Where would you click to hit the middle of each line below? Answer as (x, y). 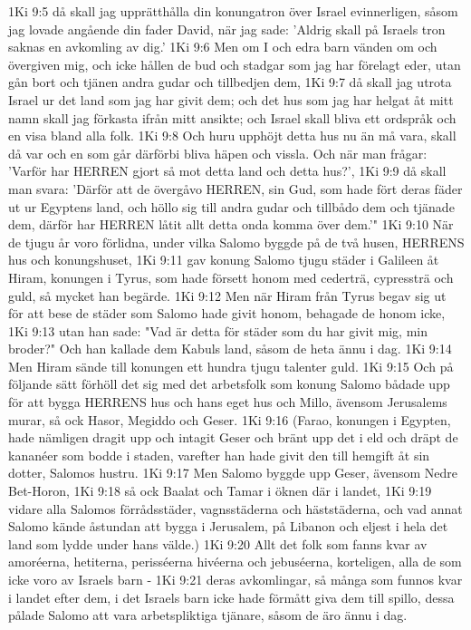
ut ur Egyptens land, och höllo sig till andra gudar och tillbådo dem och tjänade (231, 206)
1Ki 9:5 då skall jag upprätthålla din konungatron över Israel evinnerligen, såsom (233, 11)
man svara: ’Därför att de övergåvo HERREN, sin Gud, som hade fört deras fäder (235, 188)
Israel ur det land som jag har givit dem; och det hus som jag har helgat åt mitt (231, 99)
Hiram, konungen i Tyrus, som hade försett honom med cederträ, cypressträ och (231, 277)
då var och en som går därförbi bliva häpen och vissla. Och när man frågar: (218, 153)
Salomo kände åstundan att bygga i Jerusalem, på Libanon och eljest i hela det (228, 526)
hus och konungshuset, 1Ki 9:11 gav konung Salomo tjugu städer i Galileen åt (224, 260)
